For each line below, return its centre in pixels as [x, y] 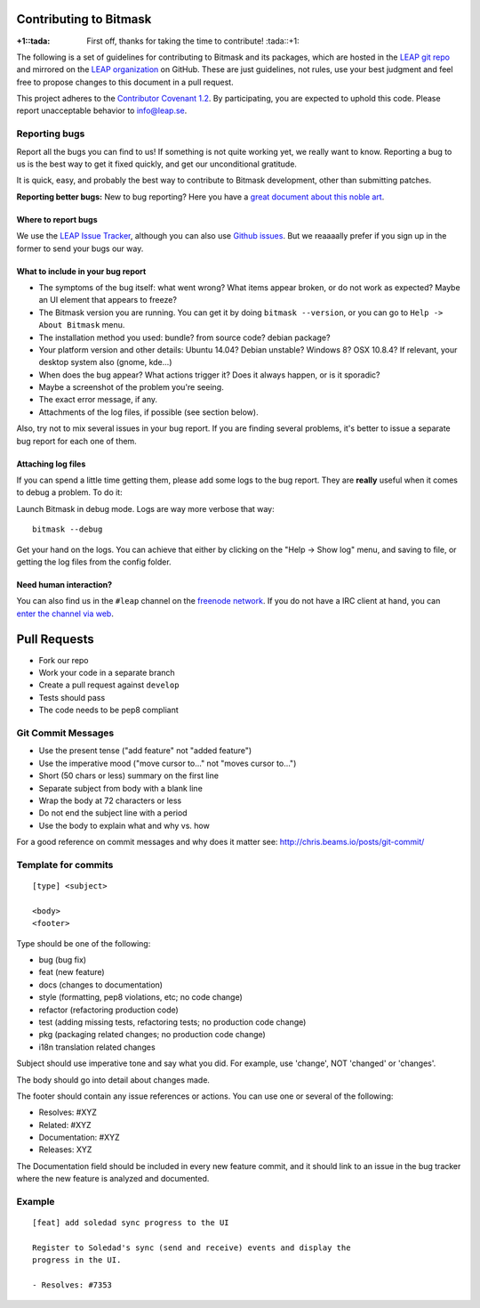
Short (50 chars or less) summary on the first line [129, 776]
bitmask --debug [68, 529]
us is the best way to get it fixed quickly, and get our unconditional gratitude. [157, 164]
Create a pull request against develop [109, 685]
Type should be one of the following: [84, 943]
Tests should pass [72, 697]
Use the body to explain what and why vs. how [124, 825]
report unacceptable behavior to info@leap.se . [102, 110]
